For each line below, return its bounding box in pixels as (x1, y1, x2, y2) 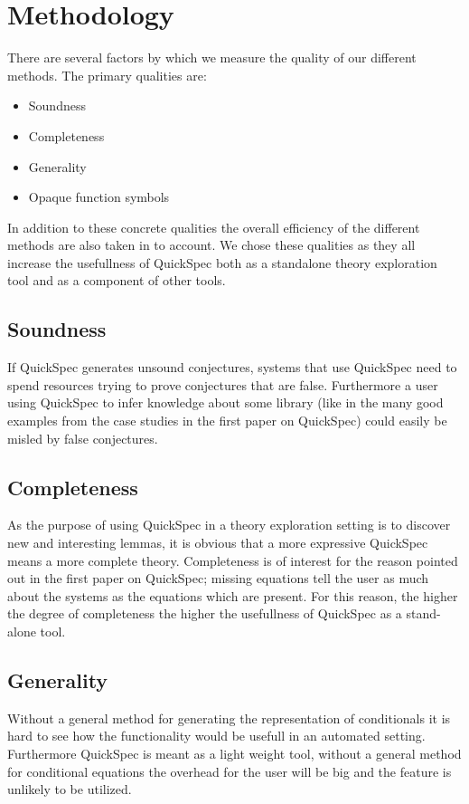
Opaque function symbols (28, 187, 170, 206)
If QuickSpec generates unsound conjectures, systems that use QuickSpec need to (7, 358, 457, 377)
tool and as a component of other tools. (7, 271, 226, 290)
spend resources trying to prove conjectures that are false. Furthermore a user (7, 375, 438, 394)
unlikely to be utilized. (7, 780, 132, 799)
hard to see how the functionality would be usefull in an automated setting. (7, 726, 426, 745)
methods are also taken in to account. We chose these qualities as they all (7, 235, 416, 254)
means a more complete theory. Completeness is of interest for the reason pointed (7, 550, 458, 569)
